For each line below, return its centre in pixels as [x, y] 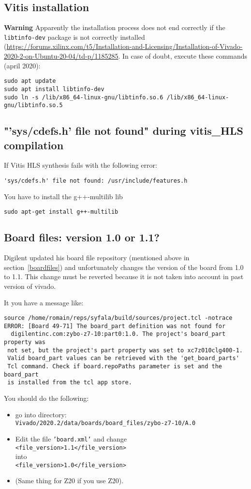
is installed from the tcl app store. [70, 383]
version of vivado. [30, 286]
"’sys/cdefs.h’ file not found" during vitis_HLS [124, 131]
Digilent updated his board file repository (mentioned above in [97, 258]
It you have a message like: [44, 302]
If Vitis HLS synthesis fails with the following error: [81, 165]
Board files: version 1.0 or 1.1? [82, 237]
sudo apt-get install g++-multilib [61, 212]
